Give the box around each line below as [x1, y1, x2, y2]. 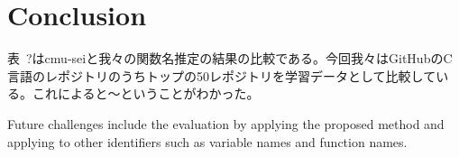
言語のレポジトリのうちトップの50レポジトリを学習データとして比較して [7, 66, 436, 85]
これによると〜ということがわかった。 [32, 84, 260, 103]
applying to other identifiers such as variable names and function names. [7, 132, 408, 151]
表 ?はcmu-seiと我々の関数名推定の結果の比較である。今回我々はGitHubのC [7, 49, 453, 68]
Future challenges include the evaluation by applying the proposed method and [7, 114, 445, 133]
